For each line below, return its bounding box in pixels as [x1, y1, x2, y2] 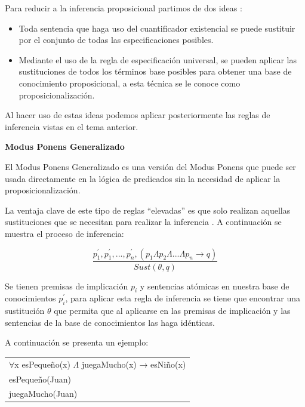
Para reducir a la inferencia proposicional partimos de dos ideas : [5, 2, 242, 14]
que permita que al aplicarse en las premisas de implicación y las [54, 304, 291, 317]
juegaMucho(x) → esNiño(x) [81, 357, 186, 370]
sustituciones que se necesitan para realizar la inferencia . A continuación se [5, 215, 282, 228]
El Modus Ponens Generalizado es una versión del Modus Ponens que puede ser [5, 160, 296, 172]
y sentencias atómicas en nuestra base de [140, 279, 289, 292]
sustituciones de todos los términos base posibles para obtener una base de [19, 65, 292, 78]
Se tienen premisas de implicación [5, 279, 128, 292]
